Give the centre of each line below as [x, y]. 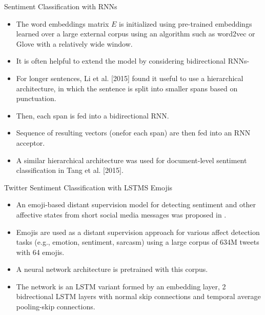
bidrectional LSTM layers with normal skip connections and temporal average [138, 296]
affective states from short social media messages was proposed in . [121, 214]
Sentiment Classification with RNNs [61, 6]
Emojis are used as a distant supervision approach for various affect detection [138, 232]
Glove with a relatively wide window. [74, 43]
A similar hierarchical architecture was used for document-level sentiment [131, 160]
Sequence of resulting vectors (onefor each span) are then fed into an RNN [133, 133]
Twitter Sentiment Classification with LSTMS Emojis [88, 187]
